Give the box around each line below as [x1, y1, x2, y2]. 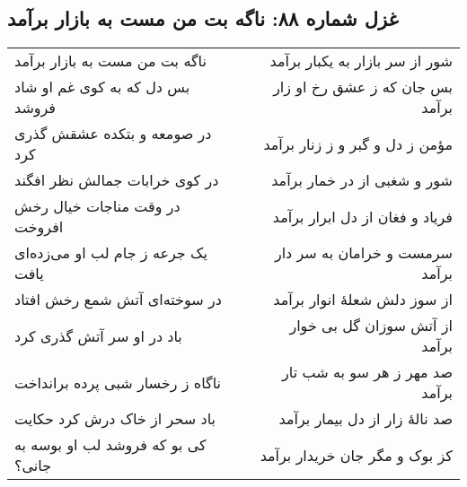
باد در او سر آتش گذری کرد [14, 325, 182, 346]
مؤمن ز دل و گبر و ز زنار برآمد [263, 133, 453, 154]
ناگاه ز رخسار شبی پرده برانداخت [14, 371, 222, 393]
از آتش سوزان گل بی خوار [289, 315, 453, 336]
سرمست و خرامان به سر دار [274, 242, 453, 264]
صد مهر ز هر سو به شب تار [282, 361, 453, 383]
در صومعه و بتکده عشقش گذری [14, 123, 212, 144]
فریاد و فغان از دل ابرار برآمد [272, 205, 453, 227]
